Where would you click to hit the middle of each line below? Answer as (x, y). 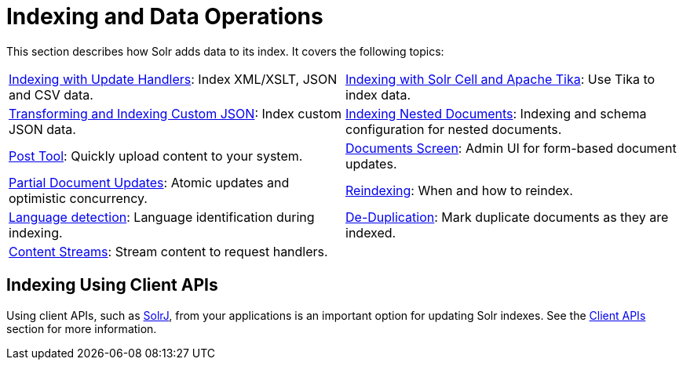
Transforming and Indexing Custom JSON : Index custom (175, 113)
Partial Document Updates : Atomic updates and (149, 182)
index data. (378, 94)
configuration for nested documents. (454, 129)
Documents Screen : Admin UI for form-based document (511, 148)
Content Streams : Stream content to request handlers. (168, 251)
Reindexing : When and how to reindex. (459, 190)
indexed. (371, 232)
